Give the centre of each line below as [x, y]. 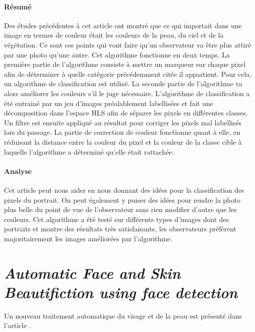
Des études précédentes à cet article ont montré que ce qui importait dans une [123, 25]
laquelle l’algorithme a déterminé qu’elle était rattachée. [89, 151]
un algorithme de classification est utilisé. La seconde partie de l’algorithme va [123, 83]
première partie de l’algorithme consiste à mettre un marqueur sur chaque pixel [125, 64]
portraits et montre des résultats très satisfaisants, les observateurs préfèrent [120, 229]
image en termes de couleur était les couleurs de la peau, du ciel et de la [114, 35]
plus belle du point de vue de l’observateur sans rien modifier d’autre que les [121, 209]
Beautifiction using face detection [121, 292]
